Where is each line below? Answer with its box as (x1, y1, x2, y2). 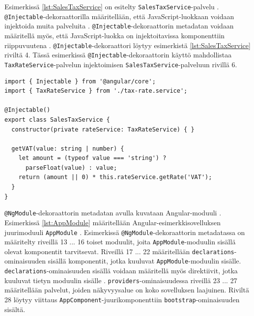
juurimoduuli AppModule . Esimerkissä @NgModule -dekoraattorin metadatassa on (4, 227, 245, 237)
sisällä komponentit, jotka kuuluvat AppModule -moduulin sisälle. (48, 256, 241, 266)
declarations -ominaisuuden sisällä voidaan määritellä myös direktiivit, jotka (4, 265, 238, 276)
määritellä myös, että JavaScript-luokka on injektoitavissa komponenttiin (4, 30, 225, 40)
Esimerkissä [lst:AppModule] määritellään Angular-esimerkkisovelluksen (4, 217, 221, 227)
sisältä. (4, 304, 26, 314)
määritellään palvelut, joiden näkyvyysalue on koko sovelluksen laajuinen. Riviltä (4, 285, 249, 295)
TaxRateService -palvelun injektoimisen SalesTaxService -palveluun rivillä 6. (4, 59, 237, 69)
